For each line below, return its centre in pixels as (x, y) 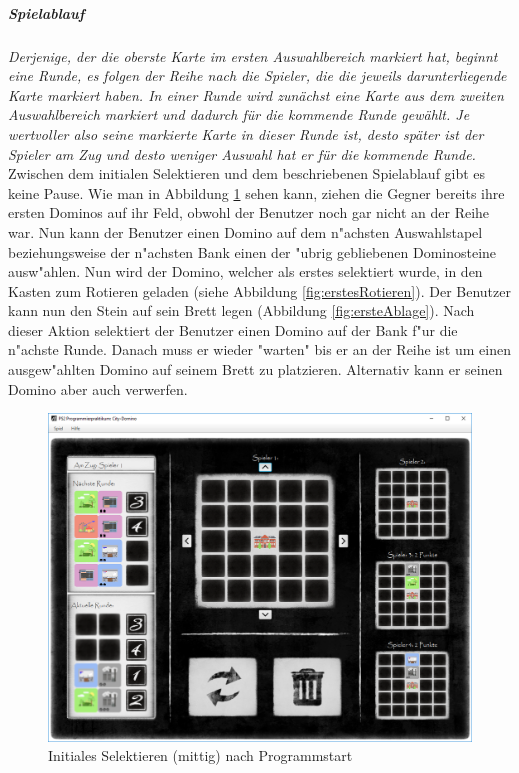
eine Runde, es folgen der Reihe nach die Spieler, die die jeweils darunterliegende (257, 75)
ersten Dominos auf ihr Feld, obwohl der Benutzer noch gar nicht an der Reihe (249, 212)
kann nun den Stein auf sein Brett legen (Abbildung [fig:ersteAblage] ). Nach (241, 310)
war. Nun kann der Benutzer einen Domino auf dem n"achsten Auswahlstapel (245, 231)
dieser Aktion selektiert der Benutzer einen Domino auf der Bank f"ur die (233, 329)
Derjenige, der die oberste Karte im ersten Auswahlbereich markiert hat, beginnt (253, 55)
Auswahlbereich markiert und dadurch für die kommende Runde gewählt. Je (239, 114)
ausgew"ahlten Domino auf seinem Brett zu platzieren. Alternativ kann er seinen (255, 369)
